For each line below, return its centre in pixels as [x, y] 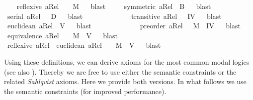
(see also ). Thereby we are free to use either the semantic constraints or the [120, 71]
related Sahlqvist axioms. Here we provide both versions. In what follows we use [125, 81]
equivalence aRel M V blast [62, 35]
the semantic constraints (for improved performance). [85, 91]
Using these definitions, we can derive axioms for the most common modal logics [127, 61]
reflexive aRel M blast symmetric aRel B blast [114, 6]
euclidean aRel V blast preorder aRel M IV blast [124, 26]
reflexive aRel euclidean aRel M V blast [84, 45]
